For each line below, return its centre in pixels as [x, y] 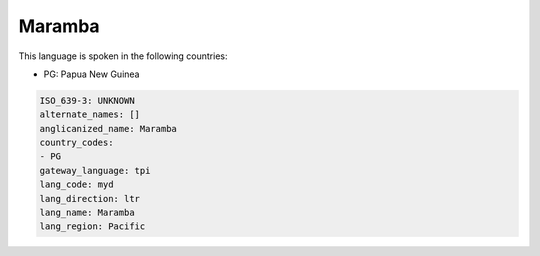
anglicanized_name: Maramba [108, 128]
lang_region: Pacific [92, 226]
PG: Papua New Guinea [91, 74]
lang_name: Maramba [87, 213]
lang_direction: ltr [89, 198]
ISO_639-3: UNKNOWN [87, 100]
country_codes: [76, 143]
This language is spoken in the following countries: [123, 56]
